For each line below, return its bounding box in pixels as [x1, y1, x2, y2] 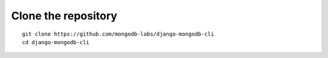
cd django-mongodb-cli [22, 39, 90, 45]
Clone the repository [11, 9, 118, 22]
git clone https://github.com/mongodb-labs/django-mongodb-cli [22, 30, 214, 37]
